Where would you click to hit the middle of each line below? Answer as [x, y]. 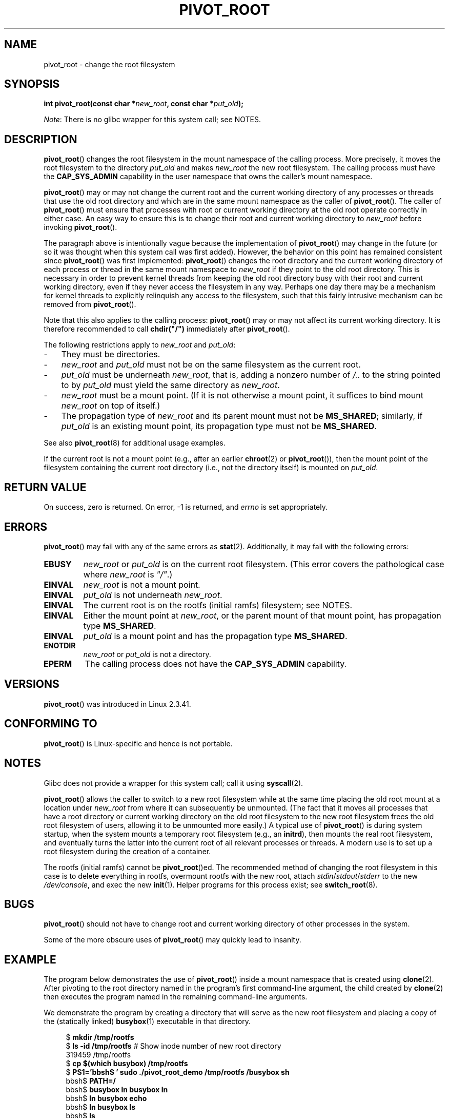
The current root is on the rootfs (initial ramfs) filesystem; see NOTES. [218, 605]
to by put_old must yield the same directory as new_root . [170, 385]
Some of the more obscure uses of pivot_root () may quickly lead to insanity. [172, 940]
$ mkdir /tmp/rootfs [100, 1037]
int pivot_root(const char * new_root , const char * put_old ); [144, 104]
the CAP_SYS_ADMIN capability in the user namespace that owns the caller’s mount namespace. [208, 177]
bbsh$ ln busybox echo [106, 1098]
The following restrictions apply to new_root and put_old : [140, 345]
